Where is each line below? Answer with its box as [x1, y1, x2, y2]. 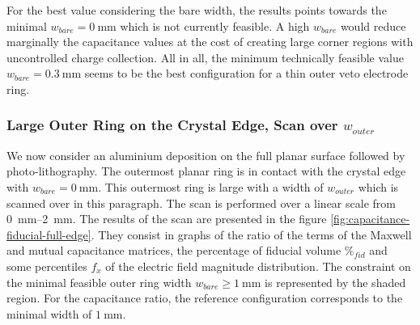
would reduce [340, 17, 406, 34]
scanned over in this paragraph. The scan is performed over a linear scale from [6, 194, 396, 211]
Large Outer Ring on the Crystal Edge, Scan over [6, 115, 338, 135]
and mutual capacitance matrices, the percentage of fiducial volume [6, 242, 342, 259]
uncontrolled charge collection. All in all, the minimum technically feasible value [6, 49, 404, 65]
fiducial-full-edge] [6, 226, 91, 243]
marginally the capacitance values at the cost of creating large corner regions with [6, 33, 414, 50]
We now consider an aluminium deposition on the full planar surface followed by [6, 146, 405, 163]
